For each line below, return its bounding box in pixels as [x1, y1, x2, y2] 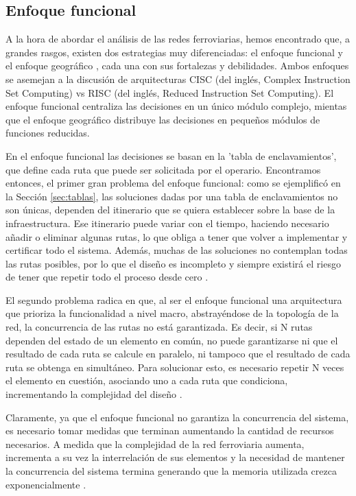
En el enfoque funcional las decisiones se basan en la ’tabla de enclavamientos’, [5, 148, 337, 163]
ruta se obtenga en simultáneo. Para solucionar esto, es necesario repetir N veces [5, 359, 344, 374]
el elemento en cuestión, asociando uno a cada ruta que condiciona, [5, 373, 288, 388]
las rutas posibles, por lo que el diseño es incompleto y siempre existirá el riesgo [5, 256, 341, 270]
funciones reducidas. [5, 126, 90, 140]
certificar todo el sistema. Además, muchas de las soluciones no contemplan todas [5, 243, 348, 257]
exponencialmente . [5, 477, 86, 491]
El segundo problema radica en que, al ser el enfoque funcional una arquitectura [5, 292, 342, 307]
